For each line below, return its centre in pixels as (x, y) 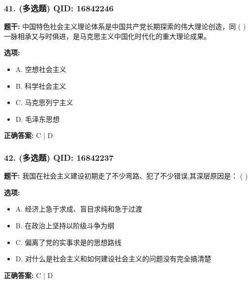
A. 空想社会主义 (41, 69)
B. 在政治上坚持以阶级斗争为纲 (65, 225)
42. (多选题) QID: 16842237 (59, 157)
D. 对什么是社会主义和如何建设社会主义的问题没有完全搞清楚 (113, 259)
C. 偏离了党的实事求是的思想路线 (68, 242)
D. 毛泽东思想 (38, 119)
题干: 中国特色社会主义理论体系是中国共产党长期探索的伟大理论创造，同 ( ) (125, 26)
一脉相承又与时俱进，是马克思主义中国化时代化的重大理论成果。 (107, 36)
